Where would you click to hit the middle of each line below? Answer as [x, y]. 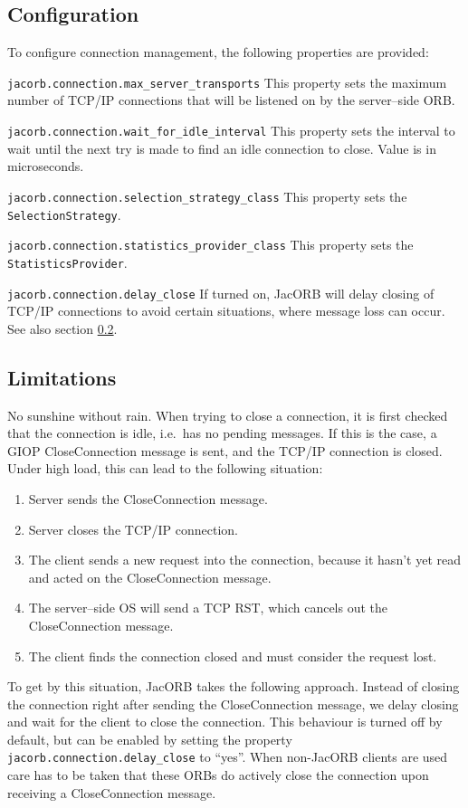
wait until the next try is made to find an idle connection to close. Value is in [222, 148]
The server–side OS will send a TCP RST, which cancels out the [208, 608]
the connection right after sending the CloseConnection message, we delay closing [233, 703]
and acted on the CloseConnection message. [150, 577]
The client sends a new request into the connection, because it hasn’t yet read [244, 560]
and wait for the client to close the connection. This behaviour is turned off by [225, 722]
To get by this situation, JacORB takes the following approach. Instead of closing [234, 686]
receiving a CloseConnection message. [112, 792]
